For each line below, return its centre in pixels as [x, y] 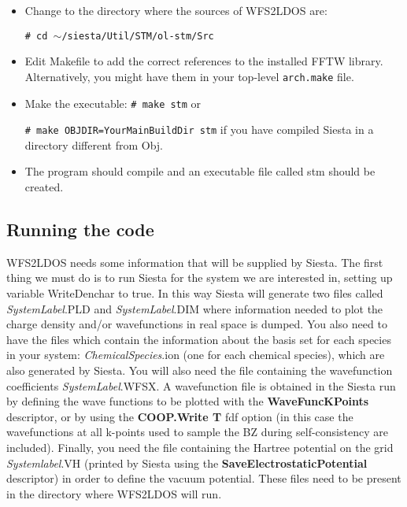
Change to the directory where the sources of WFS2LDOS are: [176, 10]
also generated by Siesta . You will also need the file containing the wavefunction [200, 370]
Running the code [80, 229]
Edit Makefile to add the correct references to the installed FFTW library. [204, 61]
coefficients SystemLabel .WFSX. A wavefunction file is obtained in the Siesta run [201, 385]
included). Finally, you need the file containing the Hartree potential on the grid [200, 447]
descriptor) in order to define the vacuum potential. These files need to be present [204, 478]
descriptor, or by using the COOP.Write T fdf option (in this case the [180, 416]
